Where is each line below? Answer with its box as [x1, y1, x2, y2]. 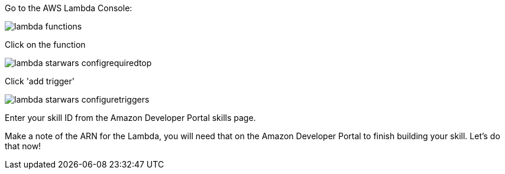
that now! [5, 141, 41, 151]
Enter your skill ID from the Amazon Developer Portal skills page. [5, 113, 256, 123]
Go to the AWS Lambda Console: [5, 3, 132, 13]
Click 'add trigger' [5, 76, 75, 86]
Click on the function [5, 40, 86, 50]
